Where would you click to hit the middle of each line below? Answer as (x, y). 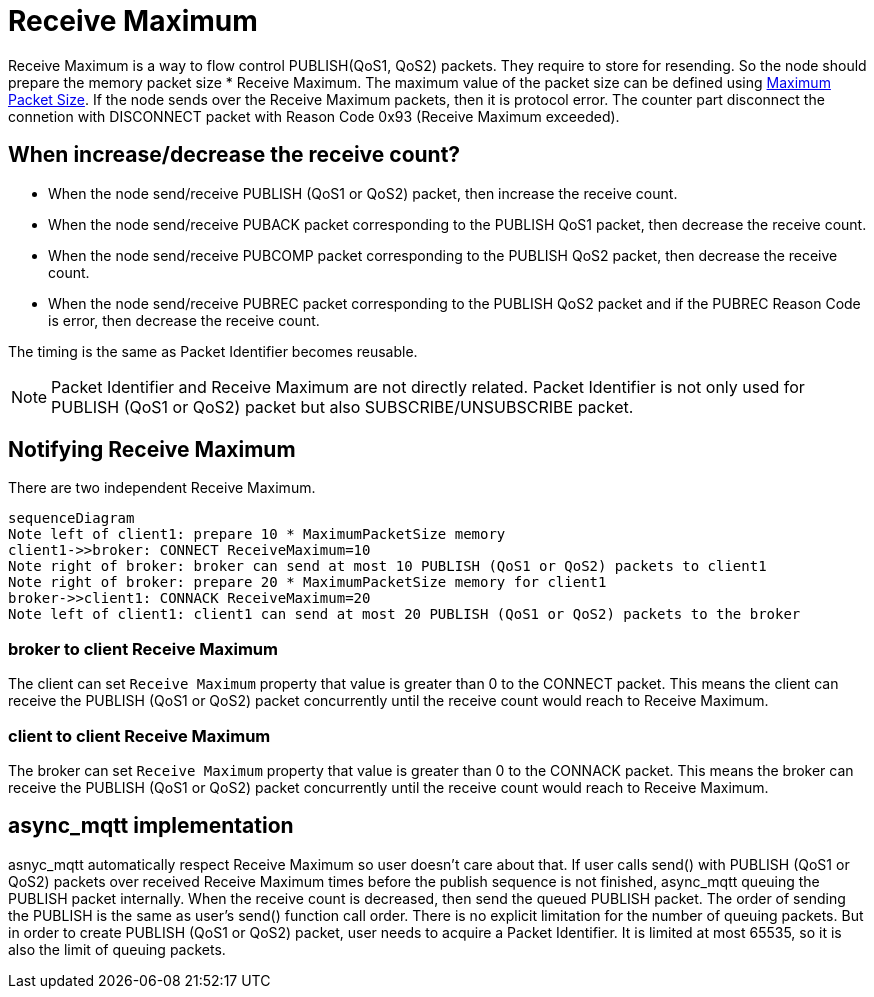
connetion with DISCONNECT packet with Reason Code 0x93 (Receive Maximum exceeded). (314, 116)
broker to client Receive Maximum (143, 648)
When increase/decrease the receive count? (234, 155)
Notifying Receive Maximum (152, 450)
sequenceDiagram (71, 518)
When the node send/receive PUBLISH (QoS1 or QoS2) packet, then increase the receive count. (363, 193)
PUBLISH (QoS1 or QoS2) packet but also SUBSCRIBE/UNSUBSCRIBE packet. (342, 406)
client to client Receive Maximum (139, 735)
